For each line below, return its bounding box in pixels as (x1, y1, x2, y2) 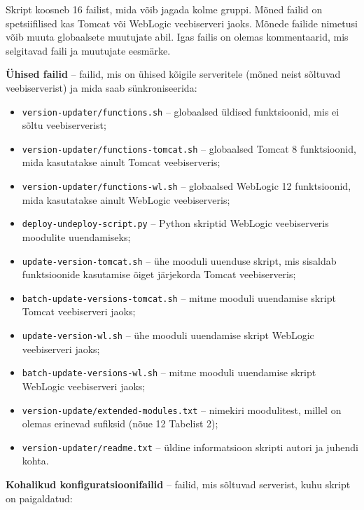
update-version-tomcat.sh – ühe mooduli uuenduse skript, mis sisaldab (22, 253, 337, 268)
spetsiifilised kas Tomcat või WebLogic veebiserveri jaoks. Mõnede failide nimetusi (6, 15, 358, 30)
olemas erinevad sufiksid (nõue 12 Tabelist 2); (22, 416, 218, 431)
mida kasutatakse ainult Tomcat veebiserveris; (22, 155, 220, 170)
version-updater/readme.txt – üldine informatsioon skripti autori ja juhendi (22, 439, 358, 454)
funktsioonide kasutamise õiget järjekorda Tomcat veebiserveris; (22, 267, 296, 282)
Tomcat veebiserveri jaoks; (22, 304, 136, 319)
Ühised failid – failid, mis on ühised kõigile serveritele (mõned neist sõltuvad (6, 67, 341, 81)
